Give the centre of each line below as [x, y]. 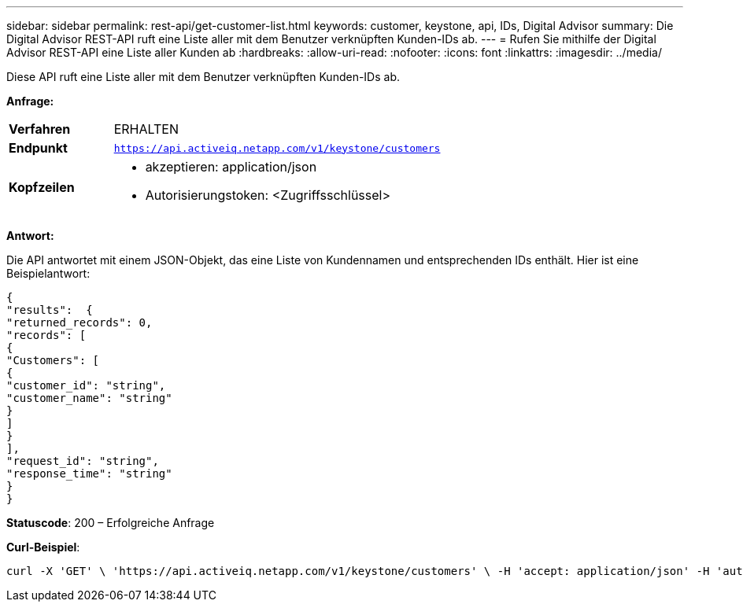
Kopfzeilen [42, 187]
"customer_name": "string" [89, 398]
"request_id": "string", [83, 461]
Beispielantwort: [48, 273]
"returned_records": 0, [79, 322]
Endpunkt [38, 148]
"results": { [50, 310]
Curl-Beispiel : [43, 547]
